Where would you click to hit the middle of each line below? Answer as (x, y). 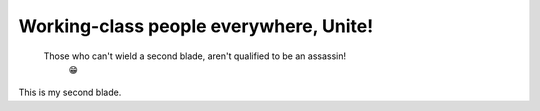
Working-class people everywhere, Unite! (196, 26)
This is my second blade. (70, 92)
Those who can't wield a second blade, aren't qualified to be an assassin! (195, 56)
